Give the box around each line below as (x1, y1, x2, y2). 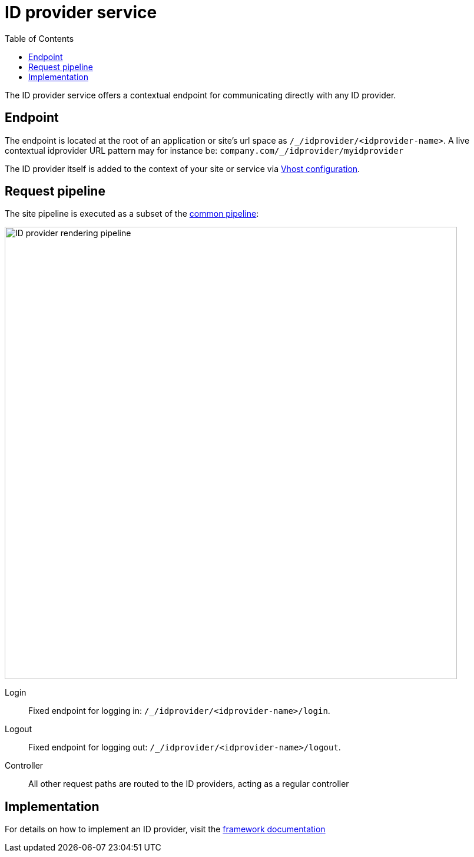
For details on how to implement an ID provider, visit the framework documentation (5, 824, 326, 835)
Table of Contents (5, 33, 74, 44)
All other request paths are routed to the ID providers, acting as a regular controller (28, 779, 349, 789)
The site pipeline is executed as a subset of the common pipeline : (5, 209, 259, 219)
